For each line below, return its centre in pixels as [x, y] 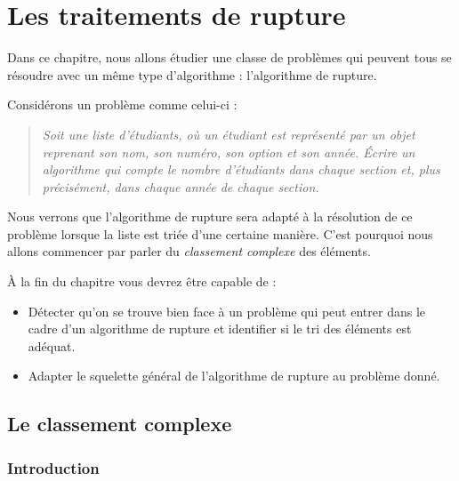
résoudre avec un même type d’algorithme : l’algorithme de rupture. [192, 74]
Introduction [53, 467]
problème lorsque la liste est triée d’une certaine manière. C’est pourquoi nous [220, 233]
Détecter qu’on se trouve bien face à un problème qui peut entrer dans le [226, 311]
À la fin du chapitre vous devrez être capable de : [142, 281]
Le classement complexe [120, 424]
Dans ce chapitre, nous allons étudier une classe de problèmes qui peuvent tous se [229, 57]
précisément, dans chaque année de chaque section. [181, 186]
